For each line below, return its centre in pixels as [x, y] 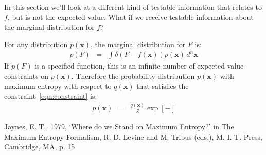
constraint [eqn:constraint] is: [51, 96]
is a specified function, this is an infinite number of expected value [139, 66]
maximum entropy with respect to [58, 86]
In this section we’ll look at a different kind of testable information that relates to [133, 7]
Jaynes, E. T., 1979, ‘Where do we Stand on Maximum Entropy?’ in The [119, 126]
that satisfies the [163, 86]
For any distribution [36, 44]
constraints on [26, 76]
